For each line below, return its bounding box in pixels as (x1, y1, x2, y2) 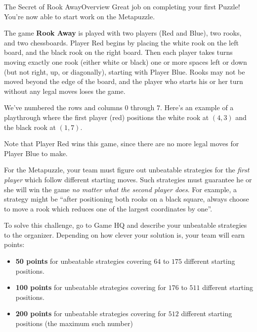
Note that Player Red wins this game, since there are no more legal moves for (4, 138, 239, 149)
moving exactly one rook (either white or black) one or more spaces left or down (4, 56, 247, 67)
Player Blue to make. (4, 148, 68, 158)
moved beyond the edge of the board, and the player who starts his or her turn (4, 76, 243, 86)
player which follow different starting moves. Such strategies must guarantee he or (4, 174, 252, 184)
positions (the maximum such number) (15, 318, 133, 329)
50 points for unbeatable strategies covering (15, 256, 152, 266)
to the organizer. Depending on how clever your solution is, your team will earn (4, 229, 245, 240)
